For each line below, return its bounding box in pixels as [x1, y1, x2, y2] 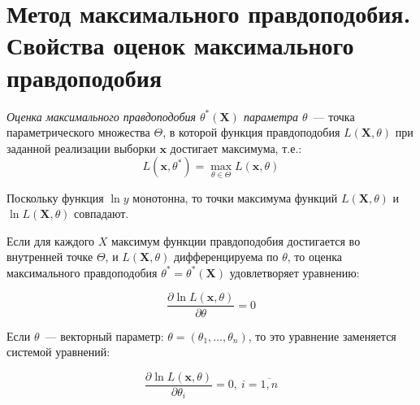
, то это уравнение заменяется [248, 327, 396, 344]
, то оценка [287, 248, 342, 265]
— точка [313, 107, 355, 124]
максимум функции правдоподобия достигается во [111, 232, 361, 249]
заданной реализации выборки [6, 139, 156, 156]
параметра [243, 107, 298, 124]
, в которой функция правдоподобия [162, 124, 340, 141]
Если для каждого [6, 232, 95, 249]
